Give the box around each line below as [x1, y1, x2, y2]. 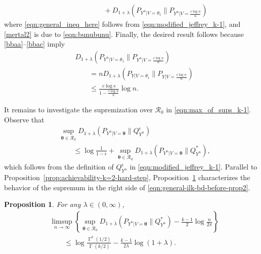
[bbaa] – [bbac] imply [4, 38, 65, 49]
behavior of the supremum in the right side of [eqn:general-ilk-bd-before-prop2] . [4, 182, 250, 192]
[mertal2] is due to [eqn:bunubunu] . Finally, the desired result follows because [4, 28, 244, 39]
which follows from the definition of [4, 161, 114, 172]
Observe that [4, 114, 45, 124]
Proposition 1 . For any [4, 199, 81, 209]
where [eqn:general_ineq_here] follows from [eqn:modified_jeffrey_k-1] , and [4, 19, 241, 29]
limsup [52, 218, 72, 226]
